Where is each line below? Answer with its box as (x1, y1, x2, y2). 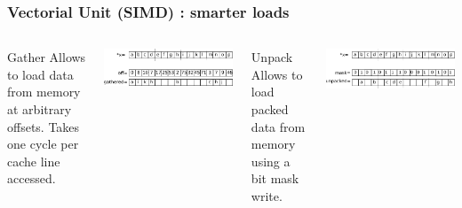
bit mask (251, 169, 299, 188)
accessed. (7, 169, 56, 188)
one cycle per (7, 135, 79, 153)
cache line (7, 151, 60, 170)
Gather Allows (7, 48, 86, 66)
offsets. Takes (7, 117, 80, 135)
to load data (7, 65, 74, 83)
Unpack (251, 48, 293, 66)
